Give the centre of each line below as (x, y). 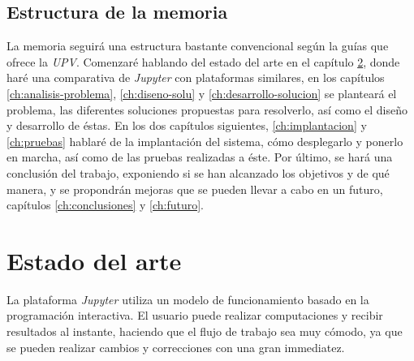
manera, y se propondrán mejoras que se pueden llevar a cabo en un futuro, (195, 189)
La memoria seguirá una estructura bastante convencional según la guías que (198, 46)
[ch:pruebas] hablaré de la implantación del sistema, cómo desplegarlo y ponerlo (205, 141)
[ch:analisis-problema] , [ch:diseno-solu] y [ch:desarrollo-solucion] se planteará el (202, 93)
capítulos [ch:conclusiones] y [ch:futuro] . (106, 205)
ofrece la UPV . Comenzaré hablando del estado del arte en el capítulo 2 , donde (203, 61)
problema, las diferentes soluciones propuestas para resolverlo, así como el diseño (207, 109)
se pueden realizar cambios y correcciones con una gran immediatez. (176, 347)
